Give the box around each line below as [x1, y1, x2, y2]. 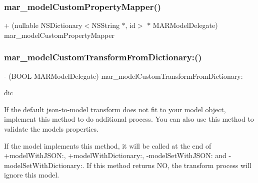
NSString [91, 20, 119, 30]
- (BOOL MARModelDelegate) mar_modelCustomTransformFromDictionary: [4, 70, 243, 81]
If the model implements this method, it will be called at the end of [4, 140, 211, 151]
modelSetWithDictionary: [4, 160, 82, 170]
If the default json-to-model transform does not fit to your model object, [4, 104, 226, 114]
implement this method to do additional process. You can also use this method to [4, 114, 254, 124]
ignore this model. [4, 170, 59, 180]
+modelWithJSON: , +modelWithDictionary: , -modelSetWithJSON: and [4, 150, 226, 161]
